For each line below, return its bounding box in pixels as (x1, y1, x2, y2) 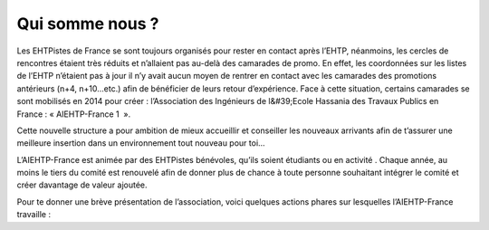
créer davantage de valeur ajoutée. (16, 179, 149, 190)
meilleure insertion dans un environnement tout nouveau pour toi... (16, 138, 266, 149)
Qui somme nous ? (16, 14, 159, 34)
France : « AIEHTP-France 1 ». (16, 109, 131, 120)
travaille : (16, 209, 52, 220)
